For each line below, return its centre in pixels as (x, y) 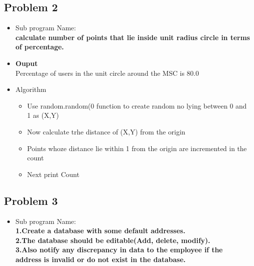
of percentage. (40, 47)
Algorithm (31, 89)
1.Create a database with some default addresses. (100, 231)
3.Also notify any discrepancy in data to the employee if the (119, 250)
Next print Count (53, 174)
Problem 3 (31, 200)
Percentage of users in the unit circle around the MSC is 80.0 (107, 73)
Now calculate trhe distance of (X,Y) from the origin (106, 131)
